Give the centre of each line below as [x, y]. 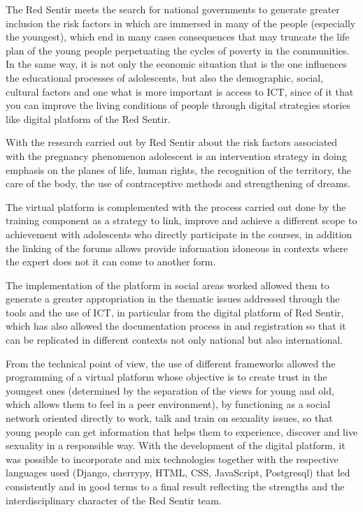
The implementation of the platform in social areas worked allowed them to [168, 285]
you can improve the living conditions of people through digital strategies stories [178, 105]
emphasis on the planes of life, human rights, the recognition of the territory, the [179, 169]
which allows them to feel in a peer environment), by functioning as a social [168, 404]
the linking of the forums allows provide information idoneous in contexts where [177, 248]
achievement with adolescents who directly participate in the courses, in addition [179, 234]
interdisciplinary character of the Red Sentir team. [114, 500]
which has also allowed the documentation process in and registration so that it [176, 326]
